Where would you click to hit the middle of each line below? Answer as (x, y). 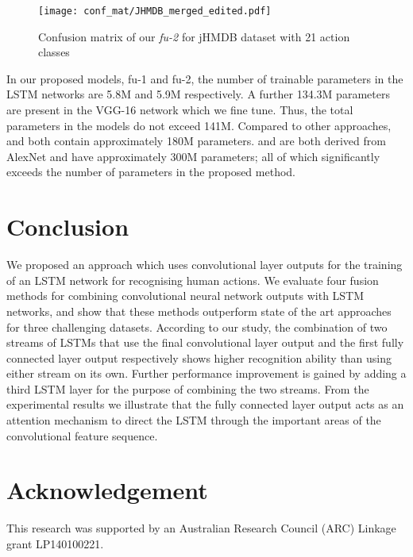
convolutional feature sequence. (82, 435)
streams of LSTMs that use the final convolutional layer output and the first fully (205, 342)
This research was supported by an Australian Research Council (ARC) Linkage (201, 528)
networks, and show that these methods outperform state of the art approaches (199, 311)
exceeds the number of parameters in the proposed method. (151, 172)
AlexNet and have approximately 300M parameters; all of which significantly (193, 156)
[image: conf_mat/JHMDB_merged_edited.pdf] (155, 11)
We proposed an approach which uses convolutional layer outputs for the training (205, 265)
